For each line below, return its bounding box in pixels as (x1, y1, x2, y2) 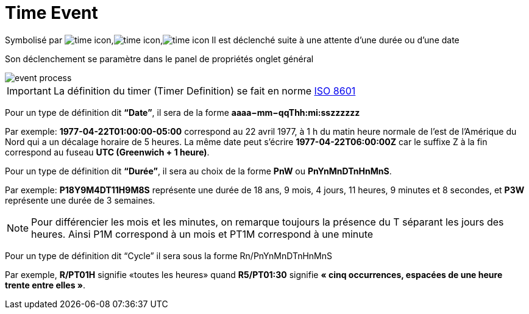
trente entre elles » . (5, 279, 86, 290)
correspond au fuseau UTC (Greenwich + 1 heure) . (5, 146, 210, 157)
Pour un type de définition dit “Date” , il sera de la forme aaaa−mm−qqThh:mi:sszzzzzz (5, 107, 360, 118)
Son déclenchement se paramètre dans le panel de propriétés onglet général (5, 53, 314, 64)
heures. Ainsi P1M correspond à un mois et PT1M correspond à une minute (31, 227, 374, 240)
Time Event (5, 2, 98, 23)
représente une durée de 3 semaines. (5, 194, 155, 205)
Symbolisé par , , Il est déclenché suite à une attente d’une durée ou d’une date (5, 34, 460, 45)
